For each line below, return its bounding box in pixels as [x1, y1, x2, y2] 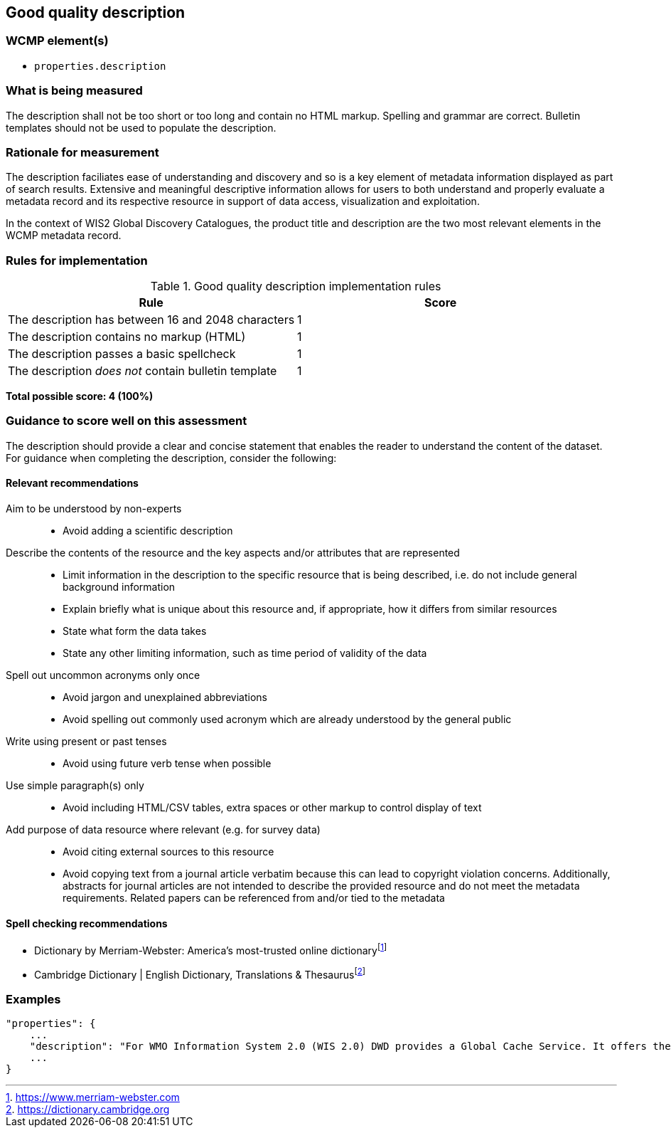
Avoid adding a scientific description [63, 525, 233, 537]
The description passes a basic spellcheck [8, 347, 236, 362]
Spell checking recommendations [6, 917, 168, 929]
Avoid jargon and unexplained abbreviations [63, 691, 267, 704]
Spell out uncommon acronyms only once [6, 669, 200, 682]
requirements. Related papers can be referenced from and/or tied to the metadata [63, 892, 445, 905]
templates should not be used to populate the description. [6, 121, 277, 134]
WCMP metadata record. [6, 229, 122, 242]
